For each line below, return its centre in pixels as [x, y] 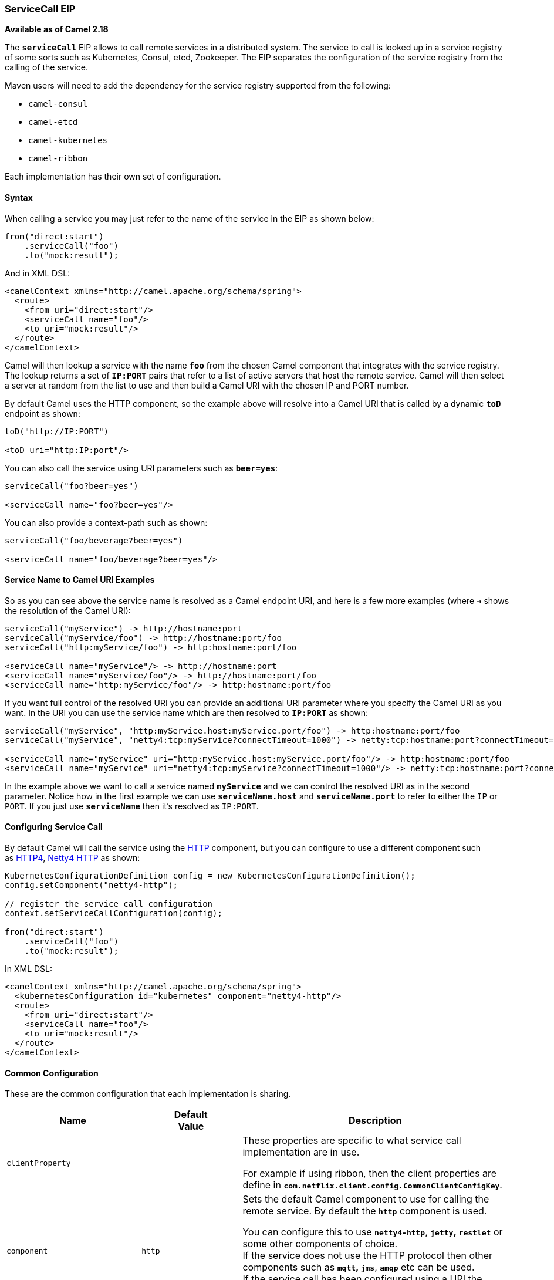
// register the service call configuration [109, 904]
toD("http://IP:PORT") [57, 431]
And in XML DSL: [38, 273]
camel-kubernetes [68, 141]
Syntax [19, 197]
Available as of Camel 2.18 [57, 29]
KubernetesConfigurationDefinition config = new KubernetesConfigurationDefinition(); [210, 876]
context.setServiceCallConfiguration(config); [114, 913]
